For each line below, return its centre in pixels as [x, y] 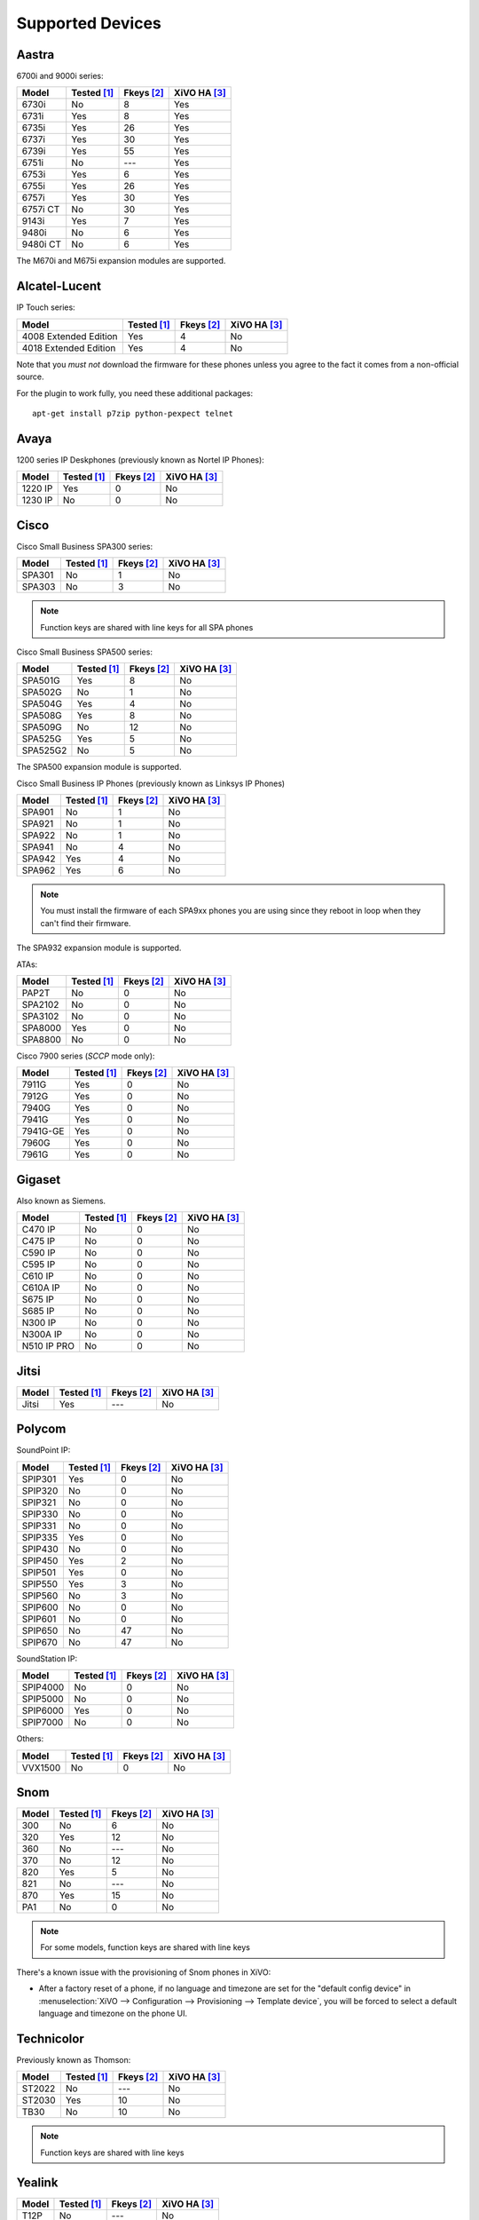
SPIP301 [39, 1479]
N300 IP [39, 1323]
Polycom [41, 1429]
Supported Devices [89, 23]
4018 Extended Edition [69, 348]
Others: [30, 1739]
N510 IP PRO [48, 1346]
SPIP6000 [43, 1711]
